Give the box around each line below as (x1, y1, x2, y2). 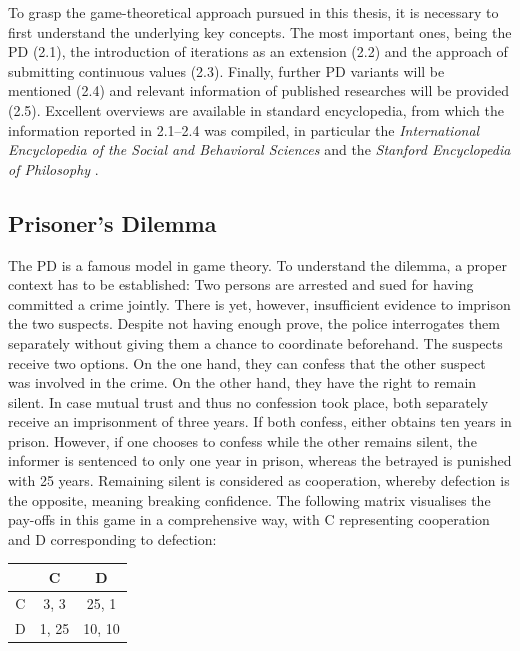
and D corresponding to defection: (8, 528, 217, 549)
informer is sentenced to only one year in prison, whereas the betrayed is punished (8, 450, 512, 471)
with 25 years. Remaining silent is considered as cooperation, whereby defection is (8, 470, 510, 491)
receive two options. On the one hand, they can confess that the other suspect (8, 352, 486, 373)
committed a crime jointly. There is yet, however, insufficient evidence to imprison (8, 293, 511, 314)
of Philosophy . (8, 158, 99, 179)
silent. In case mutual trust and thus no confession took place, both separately (8, 391, 489, 412)
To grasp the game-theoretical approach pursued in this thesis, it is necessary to (8, 2, 499, 22)
